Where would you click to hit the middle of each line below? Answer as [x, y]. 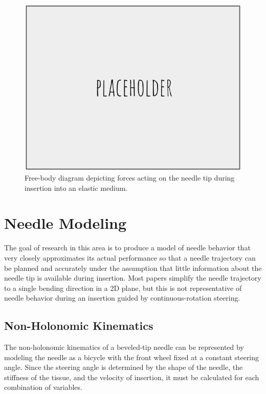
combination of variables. [43, 387]
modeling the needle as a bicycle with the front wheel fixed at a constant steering [132, 357]
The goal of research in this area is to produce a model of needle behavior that [127, 248]
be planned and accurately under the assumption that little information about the [133, 268]
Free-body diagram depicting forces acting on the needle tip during [130, 178]
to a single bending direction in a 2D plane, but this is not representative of [123, 288]
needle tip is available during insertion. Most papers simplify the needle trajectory [133, 278]
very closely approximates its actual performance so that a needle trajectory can [130, 257]
